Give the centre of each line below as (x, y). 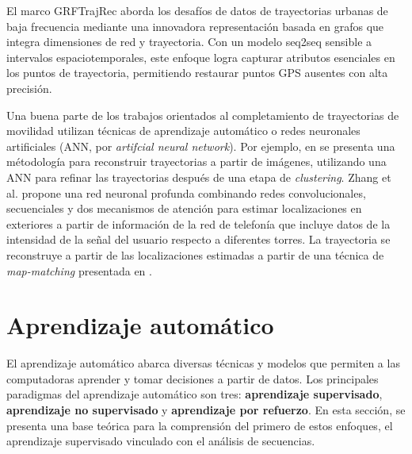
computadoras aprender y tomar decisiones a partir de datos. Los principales (193, 378)
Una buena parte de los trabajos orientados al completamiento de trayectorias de (203, 115)
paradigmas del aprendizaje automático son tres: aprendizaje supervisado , (195, 394)
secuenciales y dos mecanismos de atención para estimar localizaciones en (184, 208)
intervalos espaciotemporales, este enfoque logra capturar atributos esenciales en (201, 57)
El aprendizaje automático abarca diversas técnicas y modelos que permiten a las (203, 363)
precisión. (29, 88)
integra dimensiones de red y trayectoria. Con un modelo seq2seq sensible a (189, 42)
